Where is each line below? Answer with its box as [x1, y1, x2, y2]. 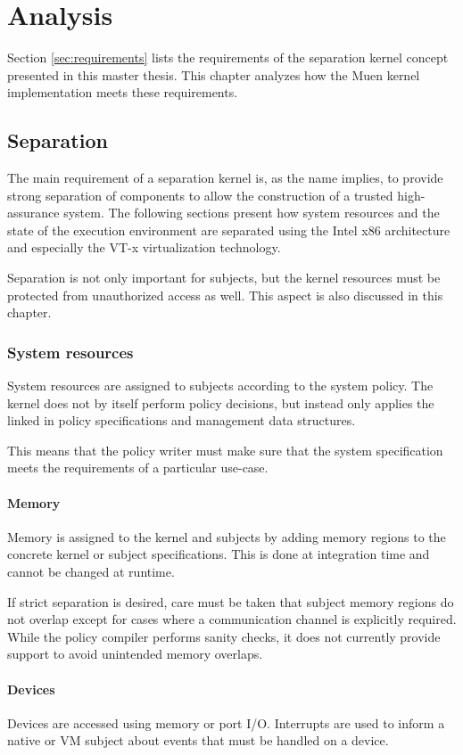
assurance [7, 203, 60, 222]
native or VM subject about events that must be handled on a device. [7, 731, 389, 750]
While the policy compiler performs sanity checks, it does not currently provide [7, 627, 441, 645]
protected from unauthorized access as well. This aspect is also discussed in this [7, 285, 443, 304]
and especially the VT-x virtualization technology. [7, 238, 281, 257]
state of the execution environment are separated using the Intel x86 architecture [7, 220, 451, 239]
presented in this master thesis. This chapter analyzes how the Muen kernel [7, 65, 420, 84]
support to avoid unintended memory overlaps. [7, 644, 263, 663]
